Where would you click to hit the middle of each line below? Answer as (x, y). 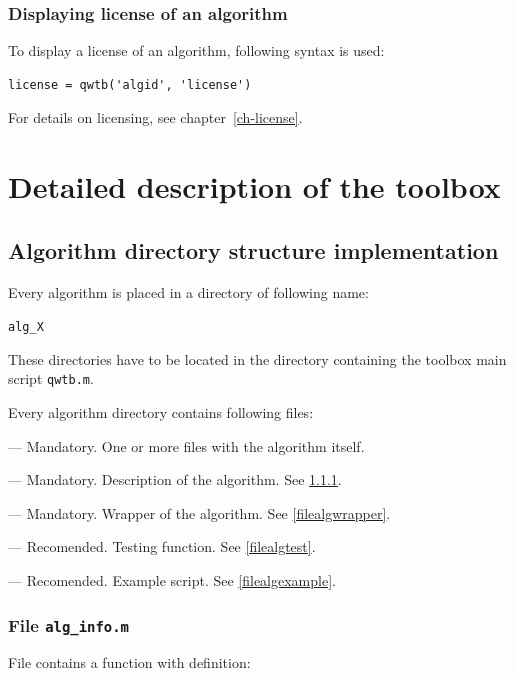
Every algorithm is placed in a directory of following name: (188, 291)
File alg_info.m (68, 624)
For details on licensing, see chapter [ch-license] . (155, 117)
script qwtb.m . (51, 378)
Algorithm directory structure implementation (253, 249)
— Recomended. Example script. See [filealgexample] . (172, 580)
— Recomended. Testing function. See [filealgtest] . (162, 546)
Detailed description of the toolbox (254, 186)
